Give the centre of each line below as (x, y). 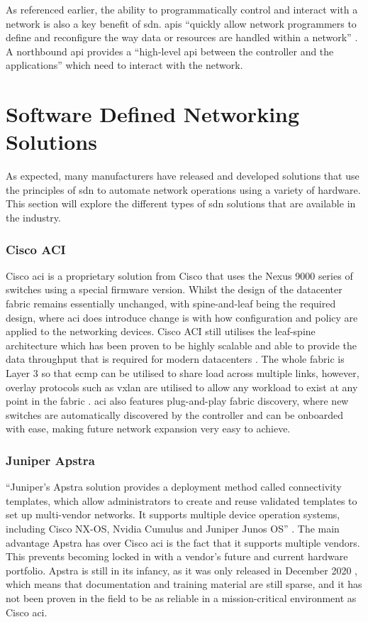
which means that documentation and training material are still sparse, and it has (184, 584)
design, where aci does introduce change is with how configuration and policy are (182, 317)
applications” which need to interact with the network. (124, 65)
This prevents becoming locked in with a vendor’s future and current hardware (177, 556)
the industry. (33, 218)
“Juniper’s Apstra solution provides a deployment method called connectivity (174, 487)
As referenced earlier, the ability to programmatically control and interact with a (182, 9)
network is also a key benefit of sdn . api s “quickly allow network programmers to (181, 23)
